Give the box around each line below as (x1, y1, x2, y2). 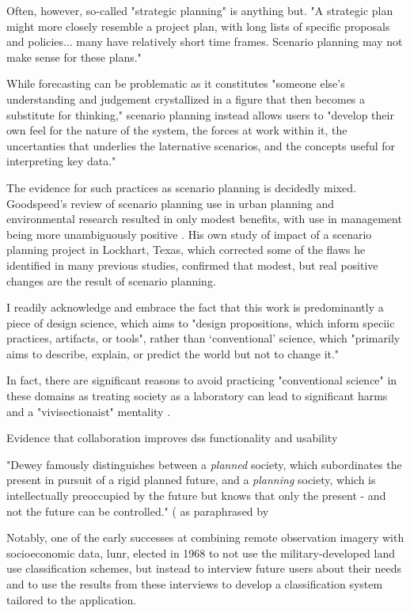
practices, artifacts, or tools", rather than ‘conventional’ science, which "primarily (6, 330, 401, 346)
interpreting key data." (6, 153, 116, 169)
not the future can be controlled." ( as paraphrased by (6, 502, 269, 519)
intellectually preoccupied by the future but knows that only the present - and (6, 487, 386, 504)
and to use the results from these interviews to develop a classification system (6, 576, 383, 592)
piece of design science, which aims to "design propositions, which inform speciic (6, 314, 395, 331)
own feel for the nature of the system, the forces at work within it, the (6, 122, 347, 138)
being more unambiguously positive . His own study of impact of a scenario (6, 225, 372, 242)
